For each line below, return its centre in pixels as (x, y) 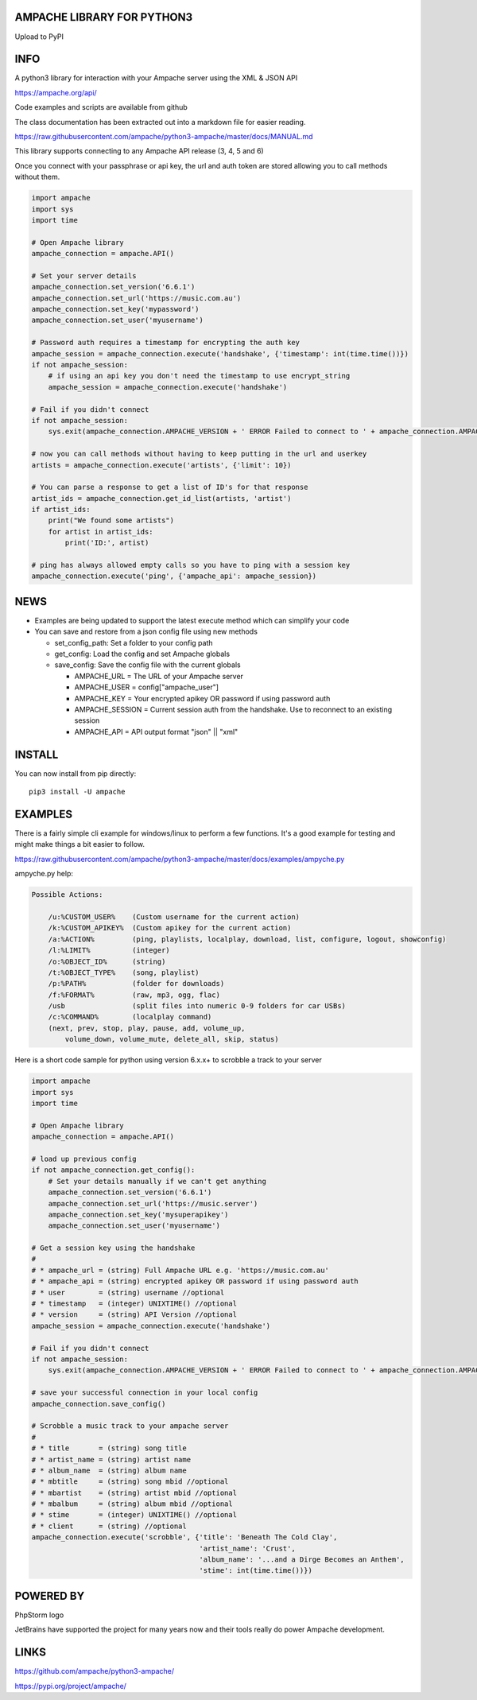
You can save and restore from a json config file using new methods (146, 631)
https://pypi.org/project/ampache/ (71, 1686)
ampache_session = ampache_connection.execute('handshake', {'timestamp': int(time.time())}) (220, 353)
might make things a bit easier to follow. (79, 844)
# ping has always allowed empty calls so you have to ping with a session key (191, 565)
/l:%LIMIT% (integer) (109, 951)
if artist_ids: (61, 510)
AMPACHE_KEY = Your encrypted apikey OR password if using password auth (202, 698)
